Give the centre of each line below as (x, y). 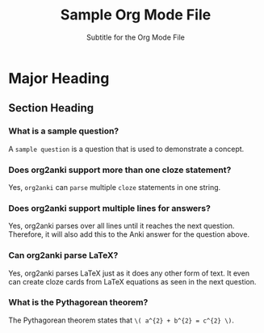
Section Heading (51, 108)
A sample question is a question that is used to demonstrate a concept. (126, 149)
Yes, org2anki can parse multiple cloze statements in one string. (115, 187)
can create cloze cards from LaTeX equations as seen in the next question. (132, 281)
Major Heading (59, 78)
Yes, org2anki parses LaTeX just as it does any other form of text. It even (129, 273)
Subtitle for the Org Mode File (136, 37)
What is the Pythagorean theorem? (78, 302)
